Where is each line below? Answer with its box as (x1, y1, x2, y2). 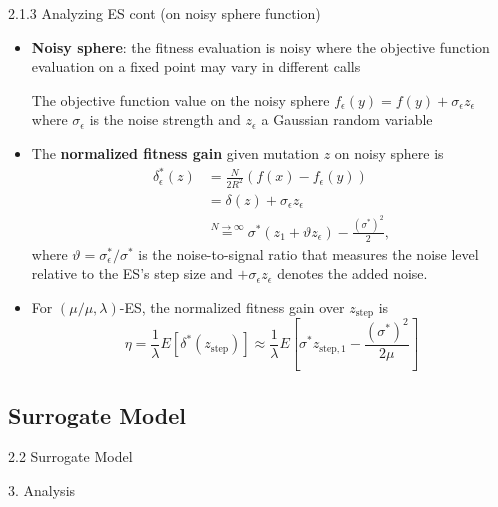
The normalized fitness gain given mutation (31, 142, 319, 163)
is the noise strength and (89, 109, 241, 130)
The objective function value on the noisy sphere (31, 89, 330, 110)
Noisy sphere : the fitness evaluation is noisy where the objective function (31, 36, 490, 57)
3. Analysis (8, 480, 76, 501)
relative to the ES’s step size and (31, 263, 233, 284)
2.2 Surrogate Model (8, 446, 133, 467)
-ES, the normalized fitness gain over (119, 296, 345, 317)
